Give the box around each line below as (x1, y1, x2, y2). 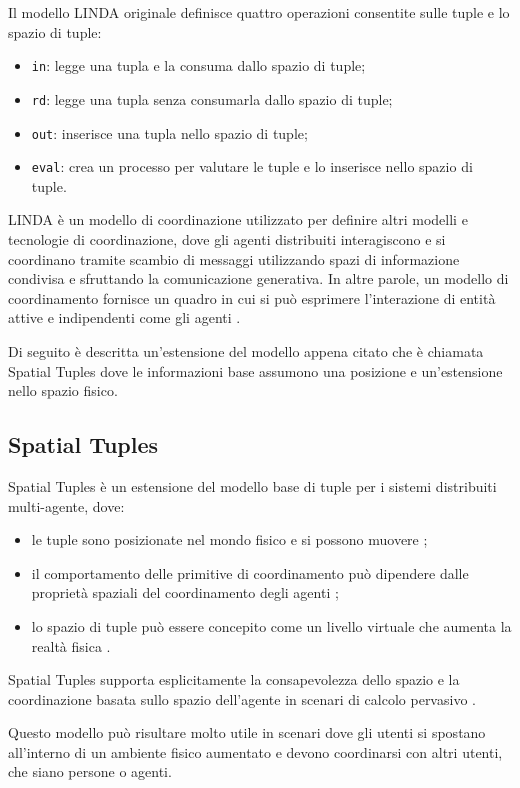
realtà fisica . (31, 635, 111, 656)
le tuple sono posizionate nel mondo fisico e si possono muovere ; (31, 529, 428, 550)
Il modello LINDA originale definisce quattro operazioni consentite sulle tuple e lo (8, 2, 510, 22)
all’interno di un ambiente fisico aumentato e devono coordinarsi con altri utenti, (8, 741, 503, 762)
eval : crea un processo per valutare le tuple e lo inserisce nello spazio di (31, 156, 473, 177)
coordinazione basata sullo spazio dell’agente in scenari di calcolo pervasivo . (8, 688, 476, 709)
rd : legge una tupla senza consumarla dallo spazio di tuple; (31, 88, 393, 109)
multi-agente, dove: (8, 495, 125, 516)
